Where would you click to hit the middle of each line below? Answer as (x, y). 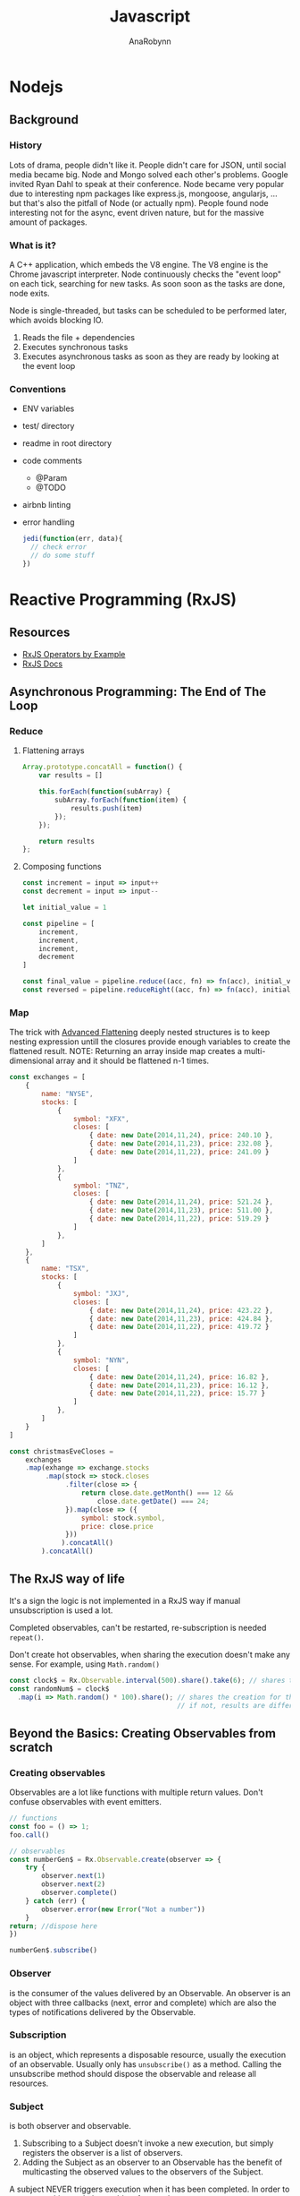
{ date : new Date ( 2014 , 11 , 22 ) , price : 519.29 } (179, 1219)
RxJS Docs (42, 664)
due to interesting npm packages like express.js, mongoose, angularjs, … (144, 193)
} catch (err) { (56, 1900)
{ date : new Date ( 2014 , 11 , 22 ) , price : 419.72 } (179, 1327)
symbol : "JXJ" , (101, 1293)
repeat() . (27, 1637)
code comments (52, 461)
